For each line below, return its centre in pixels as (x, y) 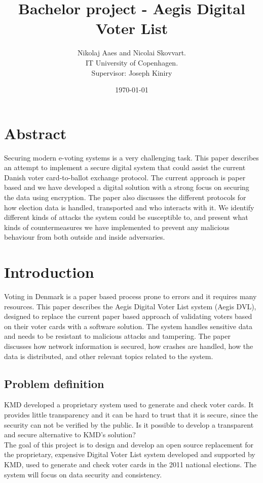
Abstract (35, 133)
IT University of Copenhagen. (132, 62)
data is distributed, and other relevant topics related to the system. (109, 356)
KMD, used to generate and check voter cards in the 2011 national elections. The (130, 464)
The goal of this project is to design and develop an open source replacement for (129, 444)
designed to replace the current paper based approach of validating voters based (128, 316)
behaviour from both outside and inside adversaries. (85, 237)
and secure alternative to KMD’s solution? (70, 434)
